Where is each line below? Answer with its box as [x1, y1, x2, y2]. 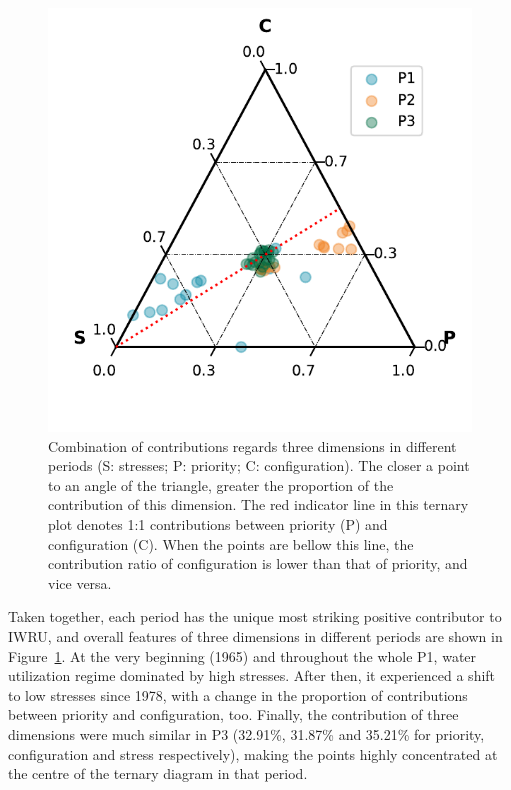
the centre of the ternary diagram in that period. [8, 763, 308, 784]
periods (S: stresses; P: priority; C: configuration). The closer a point [48, 455, 470, 476]
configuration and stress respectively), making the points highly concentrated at [8, 743, 498, 764]
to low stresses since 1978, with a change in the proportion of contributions [8, 684, 468, 705]
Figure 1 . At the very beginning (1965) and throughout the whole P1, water [8, 645, 477, 666]
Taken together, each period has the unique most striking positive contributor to [8, 606, 502, 627]
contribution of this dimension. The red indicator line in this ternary [48, 494, 469, 515]
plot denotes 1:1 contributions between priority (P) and [48, 513, 388, 534]
